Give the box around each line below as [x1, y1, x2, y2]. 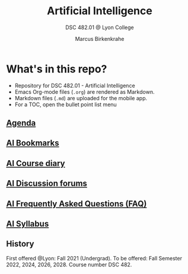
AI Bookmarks [6, 138, 59, 148]
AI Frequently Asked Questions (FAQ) [6, 199, 147, 209]
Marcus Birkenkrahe [75, 35, 125, 42]
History [6, 239, 34, 249]
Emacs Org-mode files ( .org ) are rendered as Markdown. [14, 88, 155, 95]
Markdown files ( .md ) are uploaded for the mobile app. [14, 94, 147, 101]
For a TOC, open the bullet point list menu [14, 101, 117, 108]
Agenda [6, 118, 36, 128]
